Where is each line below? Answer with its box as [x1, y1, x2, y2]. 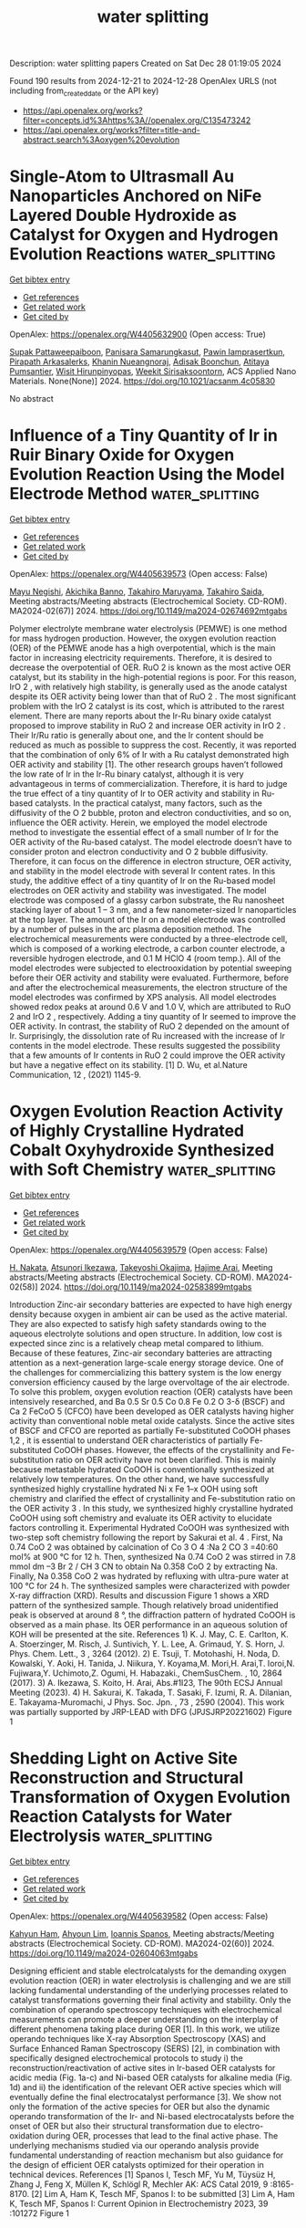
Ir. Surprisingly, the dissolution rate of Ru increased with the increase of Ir [9, 1030, 285, 1041]
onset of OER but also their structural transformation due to [9, 2120, 232, 2131]
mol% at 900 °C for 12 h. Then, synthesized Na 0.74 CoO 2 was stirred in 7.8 [9, 1551, 296, 1562]
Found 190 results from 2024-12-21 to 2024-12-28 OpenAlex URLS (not [9, 76, 277, 87]
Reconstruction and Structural [9, 1767, 244, 1788]
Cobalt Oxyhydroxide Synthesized [9, 1140, 275, 1161]
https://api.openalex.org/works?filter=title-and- [22, 124, 200, 135]
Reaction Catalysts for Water [9, 1805, 232, 1826]
